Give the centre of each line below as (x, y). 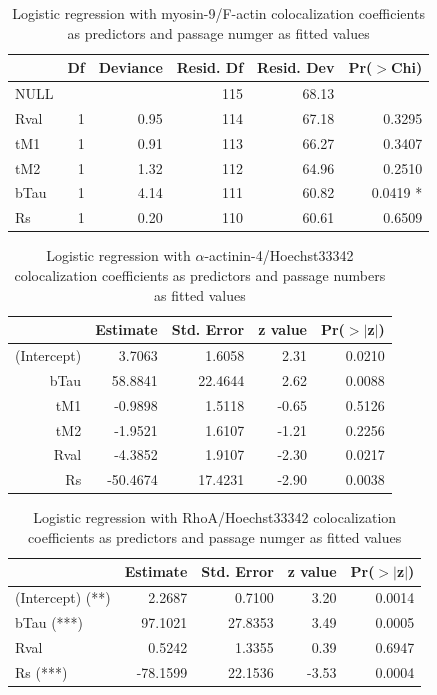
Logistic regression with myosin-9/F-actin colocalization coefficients (218, 13)
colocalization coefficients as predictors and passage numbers (200, 274)
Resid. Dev (296, 67)
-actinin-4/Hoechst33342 (279, 255)
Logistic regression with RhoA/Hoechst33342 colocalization (215, 517)
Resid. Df (210, 67)
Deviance (130, 67)
